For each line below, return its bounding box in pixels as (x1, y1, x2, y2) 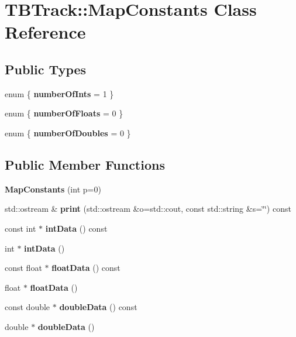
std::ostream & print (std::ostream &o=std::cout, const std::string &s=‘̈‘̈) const (5, 202, 291, 215)
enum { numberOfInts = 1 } (5, 87, 114, 99)
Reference (5, 20, 86, 44)
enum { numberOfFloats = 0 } (5, 107, 123, 119)
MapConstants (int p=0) (5, 183, 101, 195)
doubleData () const (59, 301, 137, 313)
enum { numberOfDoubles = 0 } (5, 126, 131, 139)
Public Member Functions (5, 155, 165, 173)
